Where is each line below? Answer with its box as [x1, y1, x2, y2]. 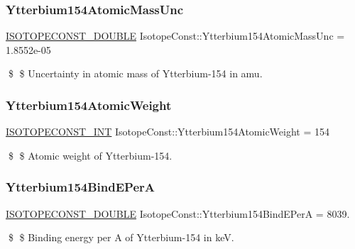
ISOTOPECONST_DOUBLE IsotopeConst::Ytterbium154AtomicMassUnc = [6, 28, 345, 43]
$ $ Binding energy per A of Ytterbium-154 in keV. [8, 230, 234, 245]
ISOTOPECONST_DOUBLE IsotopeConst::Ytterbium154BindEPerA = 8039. [6, 206, 350, 221]
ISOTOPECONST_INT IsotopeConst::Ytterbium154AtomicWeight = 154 [6, 124, 330, 139]
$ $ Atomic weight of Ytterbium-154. [8, 148, 173, 162]
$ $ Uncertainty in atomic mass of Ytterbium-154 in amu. [8, 66, 263, 81]
